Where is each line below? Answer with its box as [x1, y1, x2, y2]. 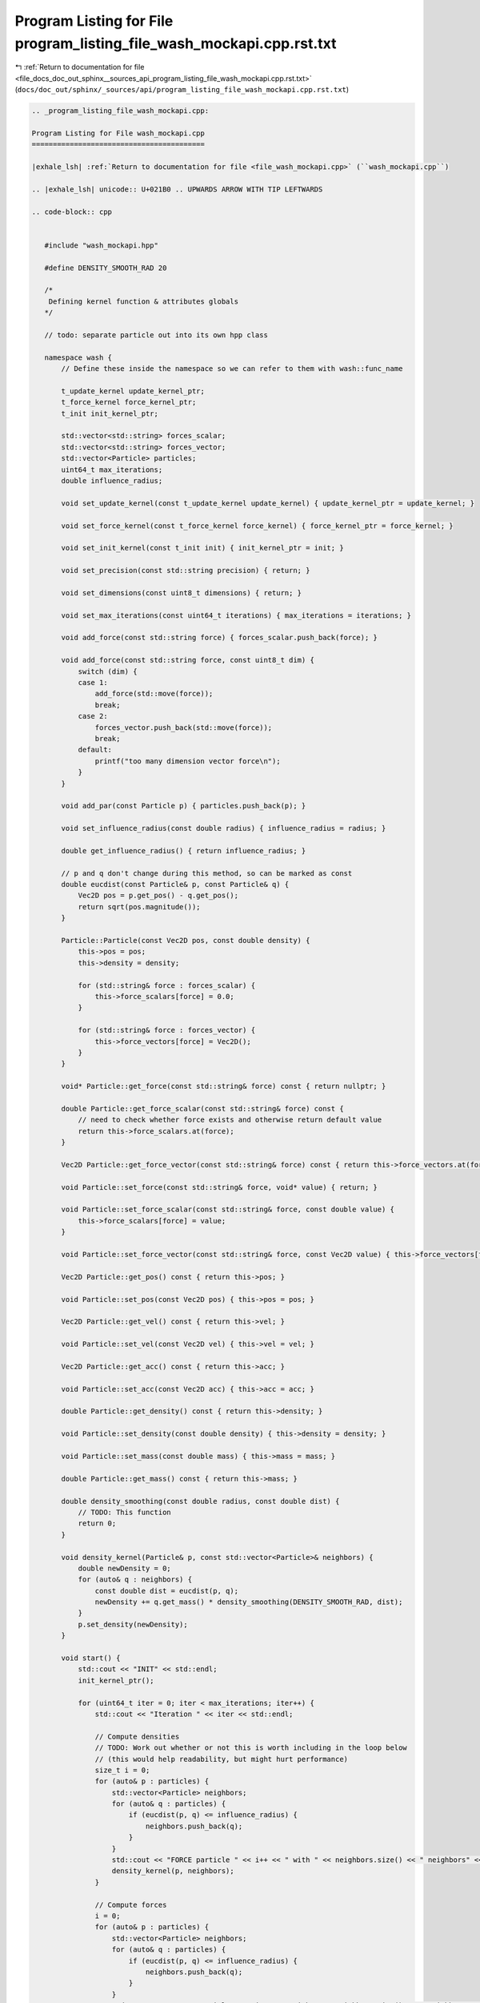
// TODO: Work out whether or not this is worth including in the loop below [94, 1743, 407, 1752]
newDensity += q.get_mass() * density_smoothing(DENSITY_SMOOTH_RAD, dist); [94, 1598, 403, 1606]
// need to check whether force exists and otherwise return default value [78, 1115, 382, 1125]
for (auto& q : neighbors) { [78, 1575, 192, 1584]
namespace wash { [44, 353, 112, 362]
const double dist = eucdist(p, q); [94, 1586, 239, 1595]
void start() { [61, 1654, 121, 1662]
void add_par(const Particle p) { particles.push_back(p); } [61, 801, 306, 811]
